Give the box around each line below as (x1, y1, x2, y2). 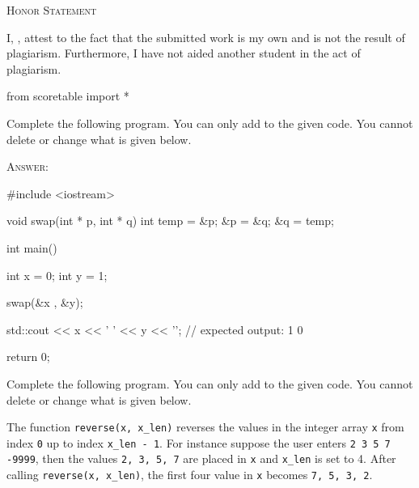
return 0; (6, 348, 50, 365)
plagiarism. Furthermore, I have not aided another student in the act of (6, 45, 361, 62)
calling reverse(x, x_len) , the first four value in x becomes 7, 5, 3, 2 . (6, 466, 373, 483)
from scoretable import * (6, 87, 129, 104)
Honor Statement (6, 2, 97, 18)
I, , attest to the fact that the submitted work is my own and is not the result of (6, 28, 405, 45)
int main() (6, 239, 57, 256)
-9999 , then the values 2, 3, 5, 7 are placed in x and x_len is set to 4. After (6, 450, 396, 467)
